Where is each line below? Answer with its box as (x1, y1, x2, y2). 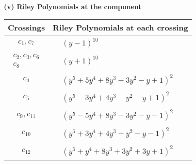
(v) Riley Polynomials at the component (4, 1, 142, 11)
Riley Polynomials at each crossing (52, 21, 188, 33)
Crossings (8, 21, 45, 33)
